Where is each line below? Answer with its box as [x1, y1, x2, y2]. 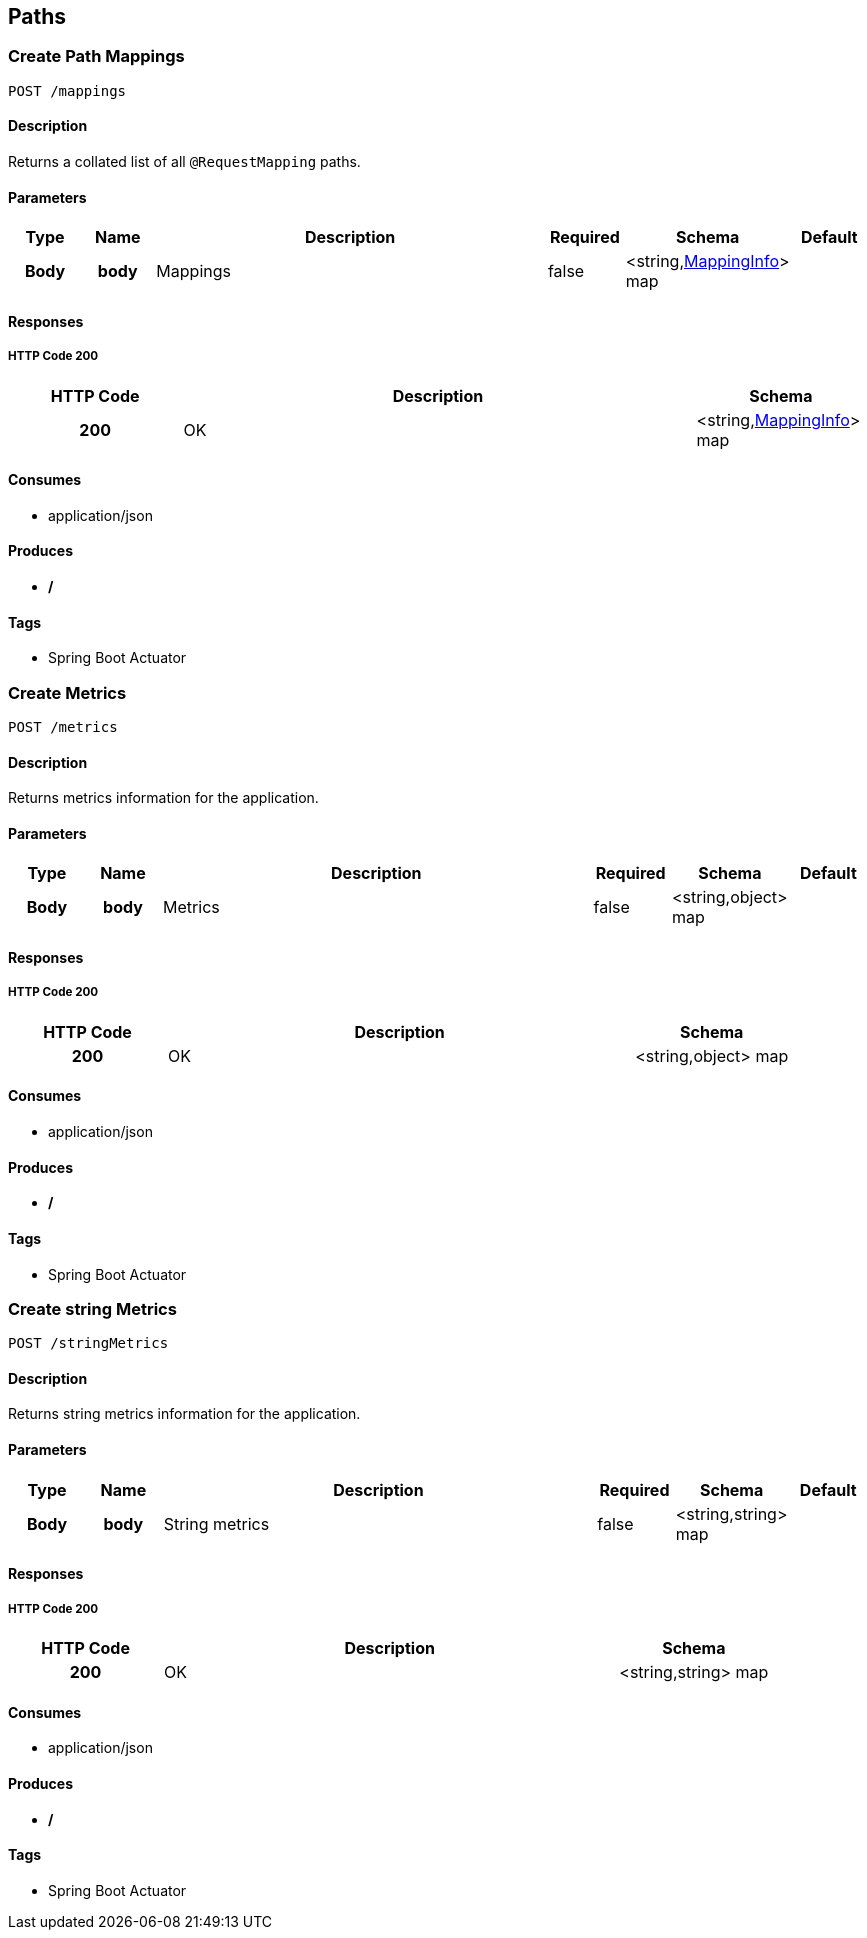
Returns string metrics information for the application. [8, 1405, 361, 1423]
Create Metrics [8, 682, 127, 703]
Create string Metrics [8, 1298, 177, 1319]
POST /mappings [8, 82, 127, 99]
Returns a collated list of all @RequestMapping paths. [8, 153, 361, 171]
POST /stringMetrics [8, 1335, 169, 1352]
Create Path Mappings [8, 46, 185, 67]
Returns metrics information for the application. [8, 789, 319, 807]
